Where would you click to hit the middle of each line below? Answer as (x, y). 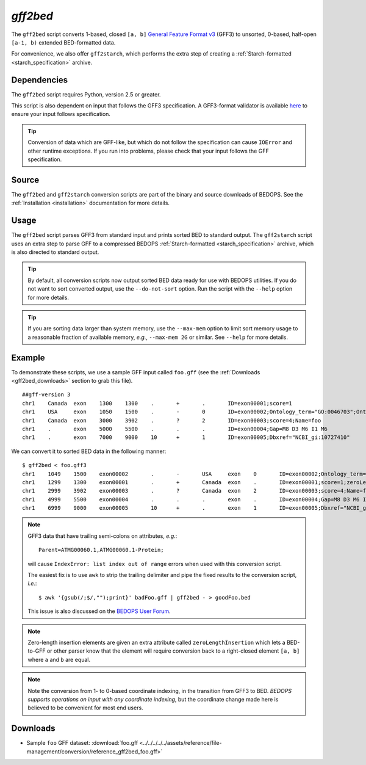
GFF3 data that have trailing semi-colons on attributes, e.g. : (102, 536)
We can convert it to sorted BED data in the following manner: (89, 451)
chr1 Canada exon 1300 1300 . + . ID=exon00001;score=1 (157, 403)
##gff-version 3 (46, 395)
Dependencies (40, 80)
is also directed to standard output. (55, 252)
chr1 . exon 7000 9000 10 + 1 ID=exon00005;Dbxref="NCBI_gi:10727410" (186, 437)
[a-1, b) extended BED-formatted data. (63, 42)
